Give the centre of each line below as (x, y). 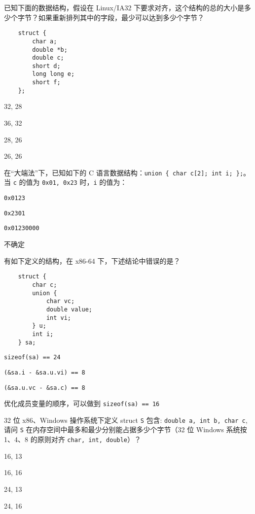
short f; (46, 83)
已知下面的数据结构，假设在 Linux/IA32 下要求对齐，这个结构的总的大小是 (124, 7)
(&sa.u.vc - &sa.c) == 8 (45, 388)
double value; (69, 309)
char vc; (60, 301)
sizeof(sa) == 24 (32, 358)
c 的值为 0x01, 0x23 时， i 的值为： (70, 182)
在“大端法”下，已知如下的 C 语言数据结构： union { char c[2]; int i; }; (124, 172)
